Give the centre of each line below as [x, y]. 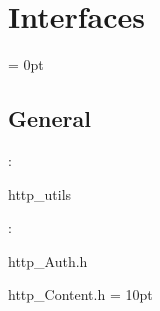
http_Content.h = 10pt [80, 294]
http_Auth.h [48, 260]
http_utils [40, 193]
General [49, 118]
